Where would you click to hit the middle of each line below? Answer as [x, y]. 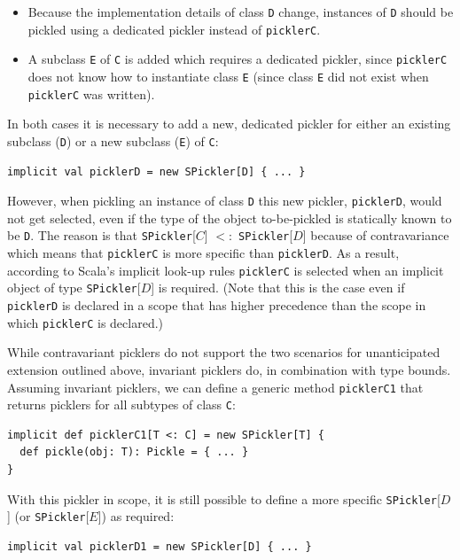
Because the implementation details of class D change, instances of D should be [241, 12]
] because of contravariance [376, 235]
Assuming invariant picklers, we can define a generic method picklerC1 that [215, 387]
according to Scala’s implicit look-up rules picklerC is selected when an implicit [226, 270]
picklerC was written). [91, 93]
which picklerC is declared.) [86, 322]
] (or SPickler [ [48, 516]
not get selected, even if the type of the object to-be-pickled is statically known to [230, 218]
